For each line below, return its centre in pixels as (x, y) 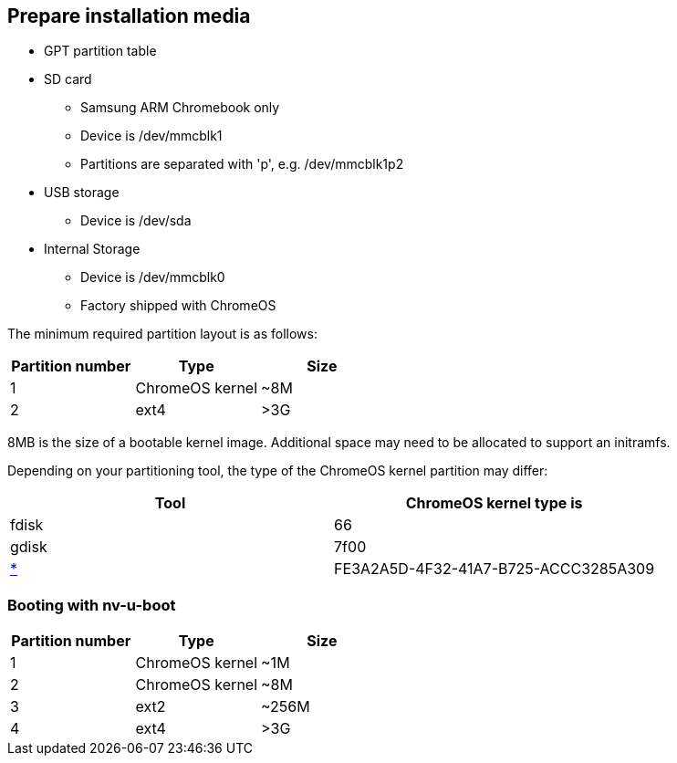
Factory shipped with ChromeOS (178, 306)
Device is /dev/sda (136, 221)
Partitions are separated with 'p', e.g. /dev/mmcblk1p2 (242, 164)
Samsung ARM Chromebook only (180, 108)
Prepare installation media (129, 16)
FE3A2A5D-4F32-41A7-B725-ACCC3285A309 (495, 569)
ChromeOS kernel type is (494, 503)
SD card (68, 79)
